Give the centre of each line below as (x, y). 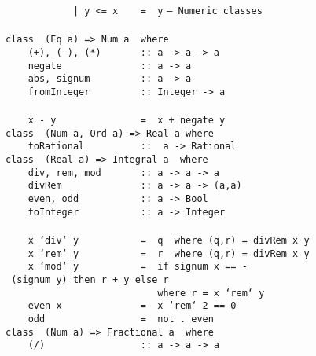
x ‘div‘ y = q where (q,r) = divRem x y (169, 240)
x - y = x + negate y (127, 121)
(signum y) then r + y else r (90, 279)
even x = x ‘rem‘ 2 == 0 (132, 306)
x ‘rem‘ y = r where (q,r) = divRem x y (169, 253)
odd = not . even (121, 319)
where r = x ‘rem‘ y (211, 293)
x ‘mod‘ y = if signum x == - (138, 267)
